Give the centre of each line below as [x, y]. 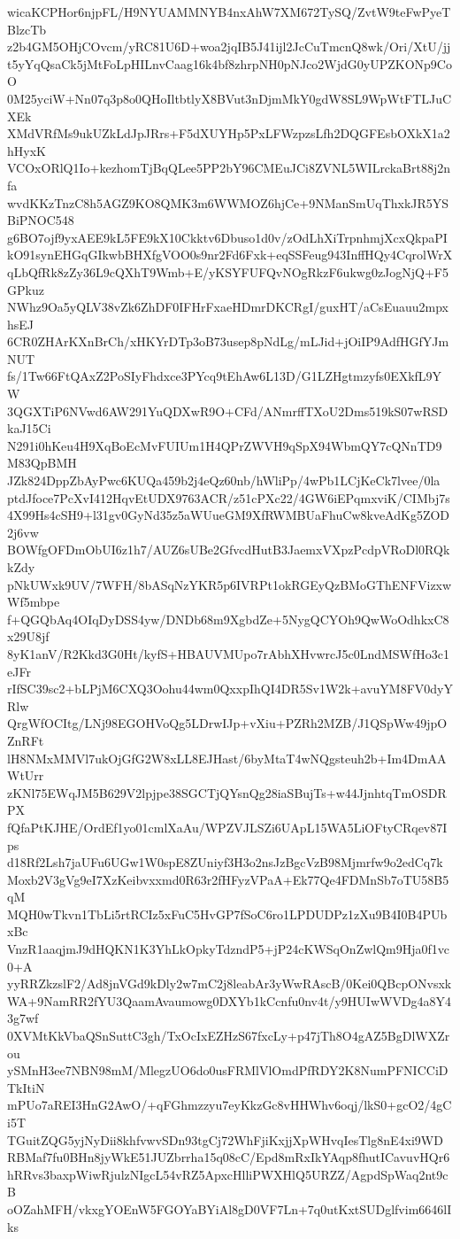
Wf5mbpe [34, 602]
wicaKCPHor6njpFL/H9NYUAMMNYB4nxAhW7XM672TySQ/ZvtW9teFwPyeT [229, 12]
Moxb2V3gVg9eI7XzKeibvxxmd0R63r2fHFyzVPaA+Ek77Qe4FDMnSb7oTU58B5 [228, 879]
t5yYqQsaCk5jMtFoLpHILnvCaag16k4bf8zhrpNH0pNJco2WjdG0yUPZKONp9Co [230, 63]
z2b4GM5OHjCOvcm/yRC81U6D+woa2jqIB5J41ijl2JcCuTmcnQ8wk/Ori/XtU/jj [229, 46]
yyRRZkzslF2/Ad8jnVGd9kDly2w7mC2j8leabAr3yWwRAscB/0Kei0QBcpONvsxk [230, 983]
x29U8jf [28, 636]
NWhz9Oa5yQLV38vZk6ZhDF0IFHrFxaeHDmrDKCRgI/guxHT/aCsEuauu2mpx [228, 307]
